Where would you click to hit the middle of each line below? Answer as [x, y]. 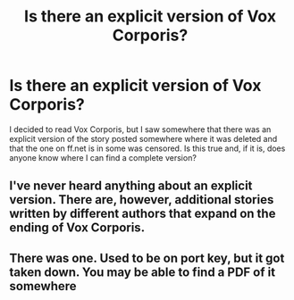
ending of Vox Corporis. [77, 228]
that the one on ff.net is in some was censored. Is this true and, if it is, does [147, 148]
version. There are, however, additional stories [142, 200]
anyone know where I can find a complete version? [103, 157]
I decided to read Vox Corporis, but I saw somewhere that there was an [140, 129]
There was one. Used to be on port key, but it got [147, 258]
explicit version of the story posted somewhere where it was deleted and [143, 138]
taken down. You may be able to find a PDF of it [142, 272]
